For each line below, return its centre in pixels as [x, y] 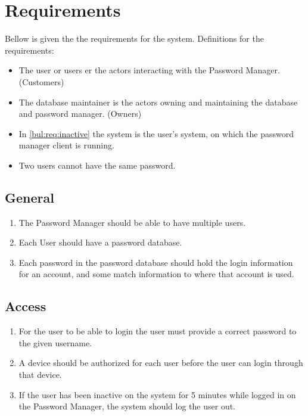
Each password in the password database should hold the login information [156, 262]
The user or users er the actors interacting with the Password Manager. [149, 70]
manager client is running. [66, 145]
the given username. [55, 342]
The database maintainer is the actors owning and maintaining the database [158, 102]
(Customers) [41, 81]
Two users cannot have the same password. [97, 165]
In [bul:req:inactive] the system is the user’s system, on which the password [156, 133]
